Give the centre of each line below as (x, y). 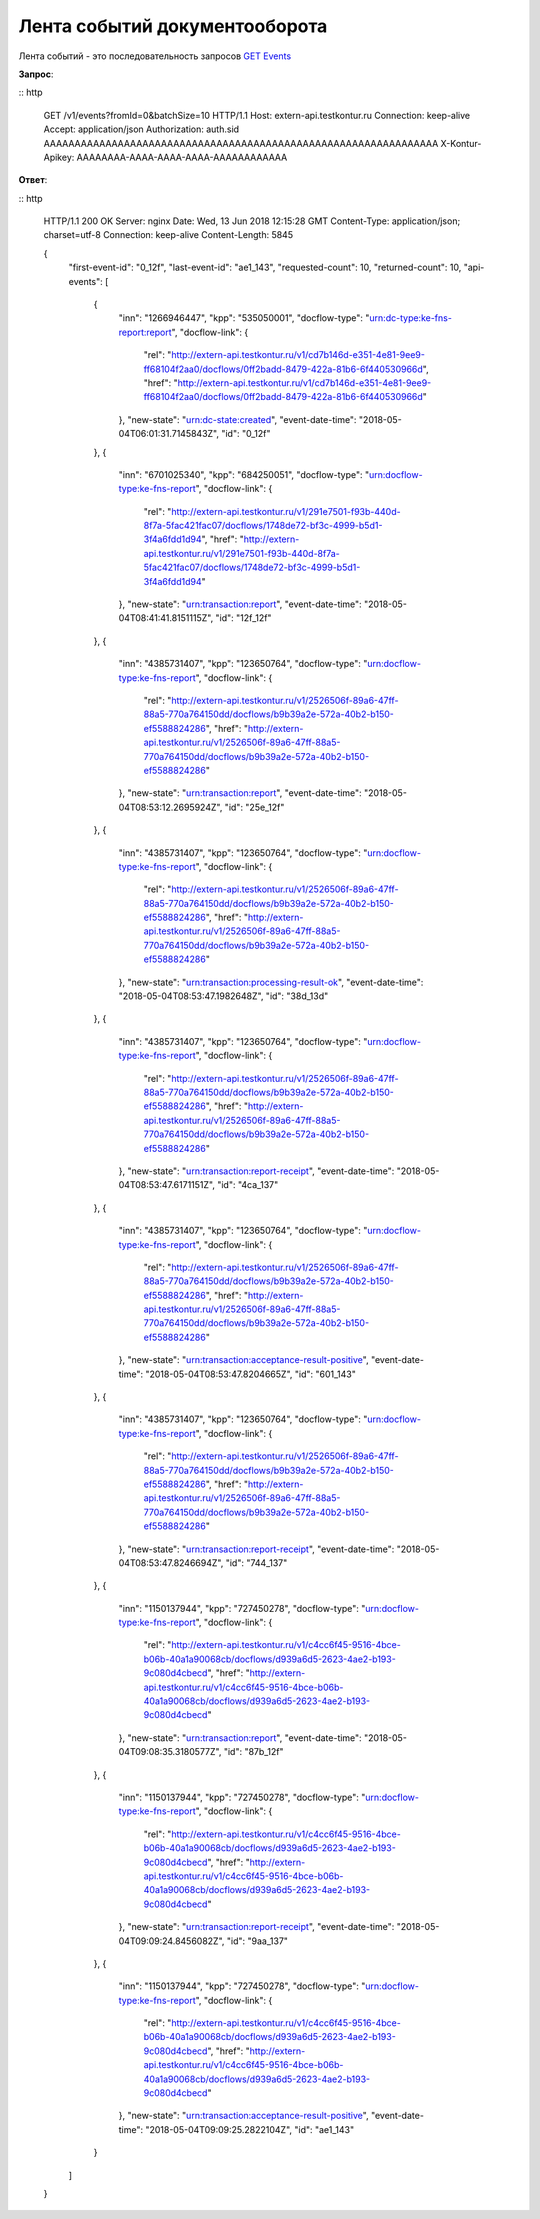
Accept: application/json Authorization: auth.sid (141, 129)
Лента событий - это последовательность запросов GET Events (155, 56)
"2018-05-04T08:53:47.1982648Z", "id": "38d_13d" (223, 996)
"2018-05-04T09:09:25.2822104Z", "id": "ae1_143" (250, 2129)
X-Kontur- (461, 143)
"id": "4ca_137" (247, 1185)
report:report (145, 332)
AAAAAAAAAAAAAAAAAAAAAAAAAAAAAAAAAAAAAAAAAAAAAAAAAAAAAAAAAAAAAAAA (241, 143)
